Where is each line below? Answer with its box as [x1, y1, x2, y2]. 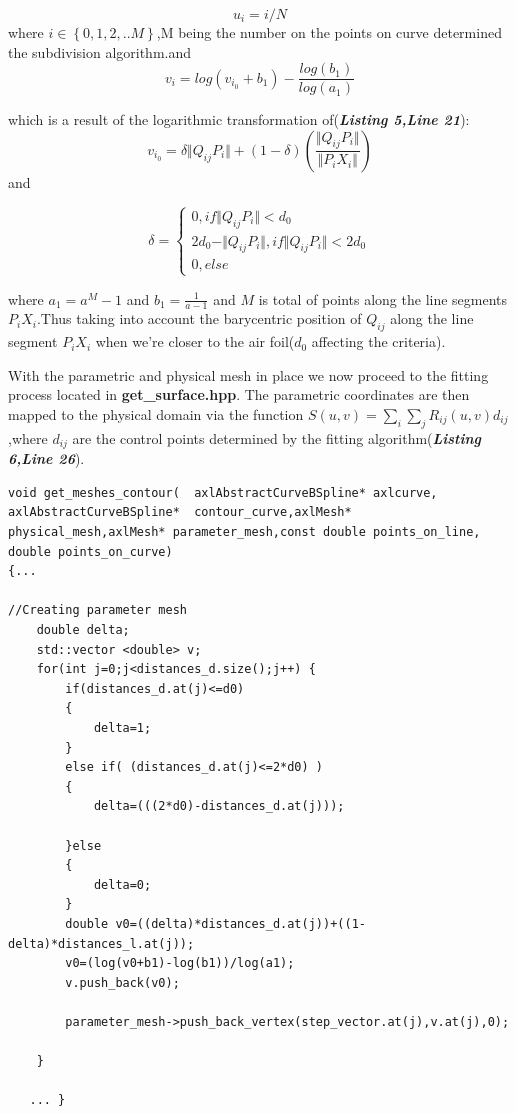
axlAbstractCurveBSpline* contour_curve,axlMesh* [8, 505, 352, 520]
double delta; [36, 623, 130, 638]
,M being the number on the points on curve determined [156, 22, 502, 42]
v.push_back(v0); [65, 975, 180, 990]
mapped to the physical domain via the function [8, 404, 304, 425]
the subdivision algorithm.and [8, 41, 192, 62]
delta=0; [93, 877, 152, 892]
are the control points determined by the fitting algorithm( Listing [72, 427, 482, 448]
